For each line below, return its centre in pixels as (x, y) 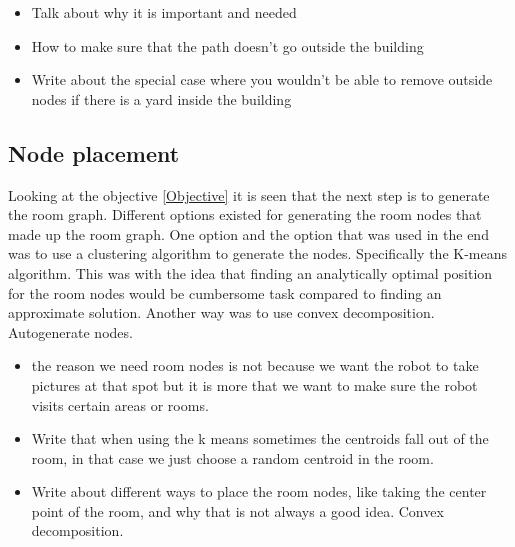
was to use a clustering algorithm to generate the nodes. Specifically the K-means (258, 253)
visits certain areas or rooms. (120, 404)
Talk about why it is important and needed (164, 12)
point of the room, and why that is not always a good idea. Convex (237, 510)
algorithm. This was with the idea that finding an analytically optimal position (250, 272)
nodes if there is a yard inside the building (161, 98)
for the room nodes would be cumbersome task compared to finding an (225, 292)
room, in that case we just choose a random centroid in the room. (232, 457)
